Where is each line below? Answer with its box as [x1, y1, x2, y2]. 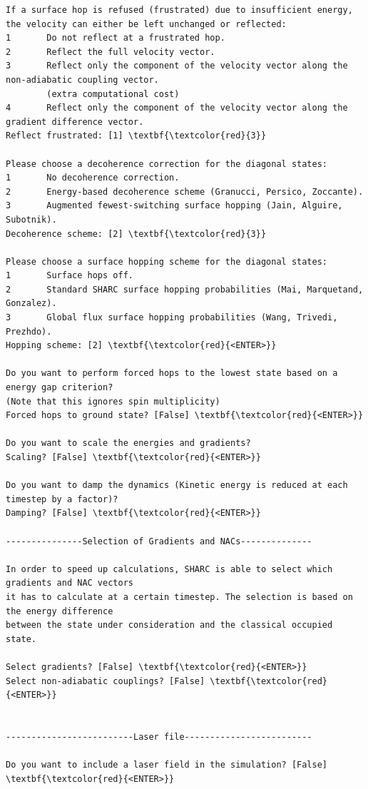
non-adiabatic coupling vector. [6, 74, 159, 85]
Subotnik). [6, 214, 57, 225]
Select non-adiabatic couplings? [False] [6, 676, 205, 686]
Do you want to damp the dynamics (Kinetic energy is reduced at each [6, 480, 348, 491]
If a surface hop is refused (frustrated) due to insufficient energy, [6, 5, 353, 15]
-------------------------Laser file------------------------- [6, 731, 312, 742]
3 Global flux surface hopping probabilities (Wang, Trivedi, [6, 312, 338, 323]
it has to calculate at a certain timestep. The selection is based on [6, 591, 353, 602]
